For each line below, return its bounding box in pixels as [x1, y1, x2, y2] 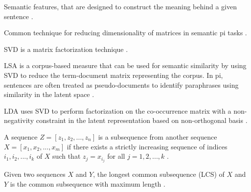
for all [107, 151, 125, 161]
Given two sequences [4, 169, 66, 179]
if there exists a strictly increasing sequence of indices [67, 141, 228, 151]
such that [52, 151, 81, 161]
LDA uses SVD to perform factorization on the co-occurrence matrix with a [4, 105, 231, 116]
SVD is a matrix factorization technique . [4, 44, 128, 54]
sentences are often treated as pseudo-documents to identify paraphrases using [4, 79, 239, 90]
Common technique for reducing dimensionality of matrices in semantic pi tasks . [4, 27, 247, 38]
